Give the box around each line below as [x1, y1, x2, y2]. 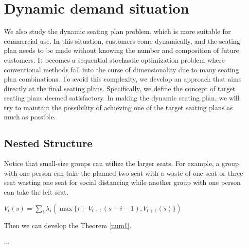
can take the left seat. [4, 187, 69, 197]
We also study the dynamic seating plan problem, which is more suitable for [4, 26, 231, 36]
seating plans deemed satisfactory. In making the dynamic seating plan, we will [4, 93, 240, 103]
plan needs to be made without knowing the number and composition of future [4, 45, 239, 55]
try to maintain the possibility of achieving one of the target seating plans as [4, 102, 233, 112]
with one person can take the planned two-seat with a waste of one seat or [4, 167, 226, 178]
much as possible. [4, 112, 56, 122]
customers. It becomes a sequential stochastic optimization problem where [4, 54, 225, 65]
